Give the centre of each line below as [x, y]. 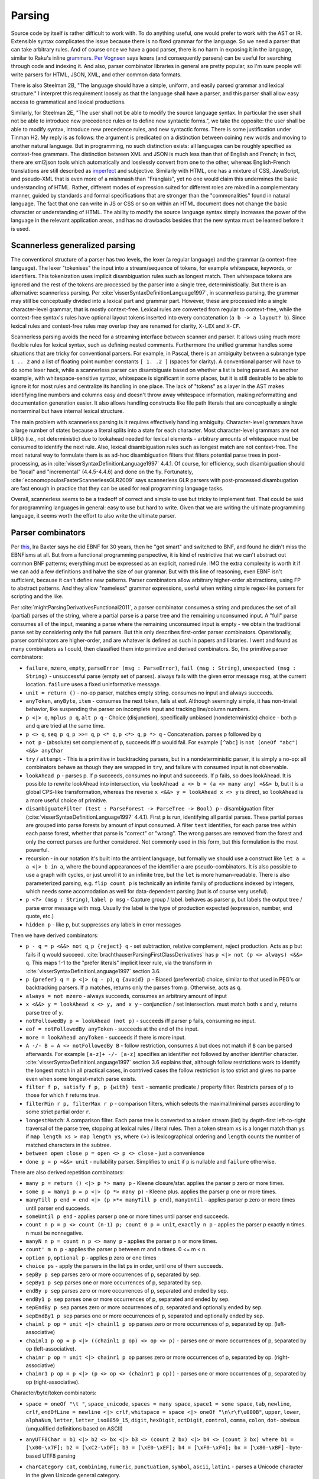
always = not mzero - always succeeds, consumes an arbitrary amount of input [126, 996]
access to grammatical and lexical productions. [69, 102]
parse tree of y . [45, 1012]
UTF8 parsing [59, 1456]
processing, [25, 463]
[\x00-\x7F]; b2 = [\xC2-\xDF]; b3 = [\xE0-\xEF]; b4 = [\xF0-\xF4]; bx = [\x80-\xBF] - [157, 1448]
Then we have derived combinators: [55, 935]
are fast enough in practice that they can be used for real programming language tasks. [117, 488]
